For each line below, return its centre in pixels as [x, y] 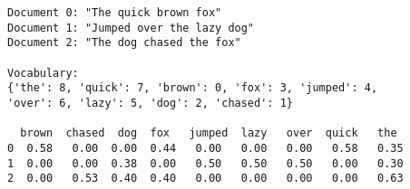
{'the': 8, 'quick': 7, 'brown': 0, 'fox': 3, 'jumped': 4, [193, 88]
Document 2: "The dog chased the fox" [124, 43]
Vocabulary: [43, 73]
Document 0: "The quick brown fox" [115, 13]
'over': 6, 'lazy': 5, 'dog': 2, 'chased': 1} [150, 103]
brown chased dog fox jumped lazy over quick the [209, 133]
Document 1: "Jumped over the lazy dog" [131, 28]
